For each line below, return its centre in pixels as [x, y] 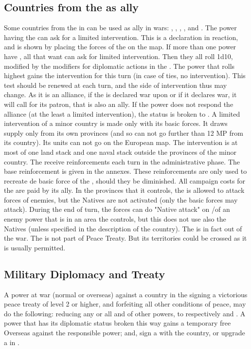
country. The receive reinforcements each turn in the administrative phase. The [122, 161]
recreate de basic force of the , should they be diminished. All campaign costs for [125, 180]
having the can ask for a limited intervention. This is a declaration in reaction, [121, 37]
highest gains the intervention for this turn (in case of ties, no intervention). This [125, 75]
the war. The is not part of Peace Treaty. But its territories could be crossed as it [125, 238]
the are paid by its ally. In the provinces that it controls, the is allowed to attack [124, 190]
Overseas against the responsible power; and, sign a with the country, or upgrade [125, 333]
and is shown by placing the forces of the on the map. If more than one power [120, 47]
